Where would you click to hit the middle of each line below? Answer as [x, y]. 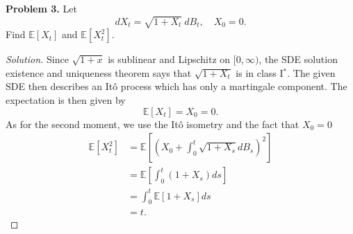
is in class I [260, 72]
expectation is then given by [66, 99]
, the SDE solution [298, 59]
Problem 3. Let [41, 8]
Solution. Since [37, 59]
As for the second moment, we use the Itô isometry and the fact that [153, 124]
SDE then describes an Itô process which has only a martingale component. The [176, 86]
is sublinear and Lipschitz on [169, 59]
